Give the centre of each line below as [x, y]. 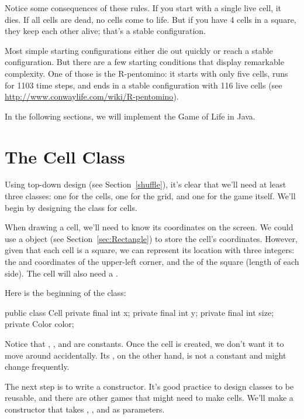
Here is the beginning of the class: [65, 293]
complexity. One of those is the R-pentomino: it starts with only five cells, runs [146, 73]
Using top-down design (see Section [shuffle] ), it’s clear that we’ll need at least [146, 184]
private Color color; [39, 324]
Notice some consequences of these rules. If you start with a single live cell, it [143, 8]
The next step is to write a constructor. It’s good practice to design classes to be [149, 386]
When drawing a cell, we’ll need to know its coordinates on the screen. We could [149, 227]
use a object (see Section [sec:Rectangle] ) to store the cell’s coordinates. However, [151, 238]
